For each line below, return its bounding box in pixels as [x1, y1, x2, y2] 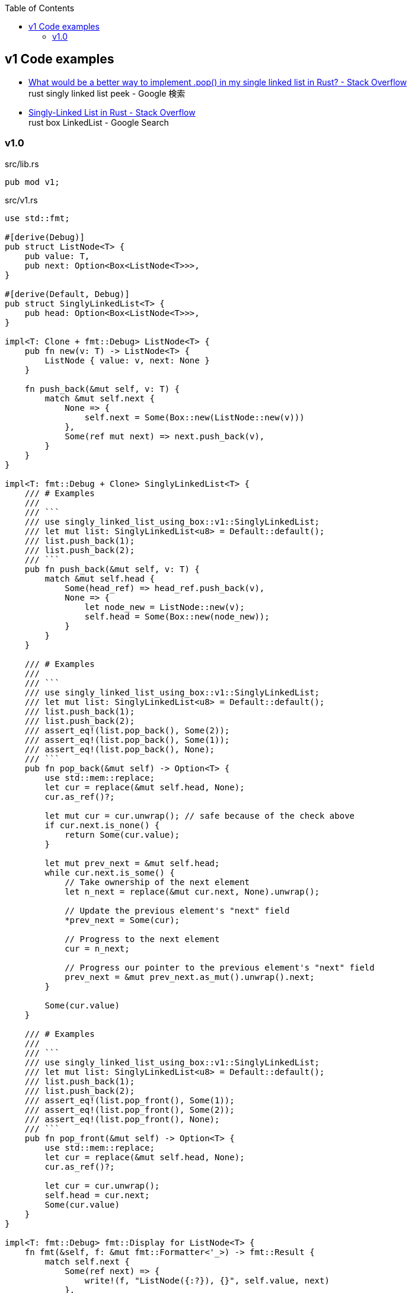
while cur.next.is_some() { [44, 867, 175, 877]
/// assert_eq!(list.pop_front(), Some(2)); [24, 1104, 235, 1115]
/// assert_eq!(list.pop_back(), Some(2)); [24, 725, 230, 735]
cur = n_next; [65, 943, 130, 953]
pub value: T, [24, 251, 90, 261]
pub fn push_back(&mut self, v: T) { [24, 564, 200, 574]
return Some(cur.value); [65, 829, 180, 839]
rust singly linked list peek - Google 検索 [28, 88, 186, 98]
